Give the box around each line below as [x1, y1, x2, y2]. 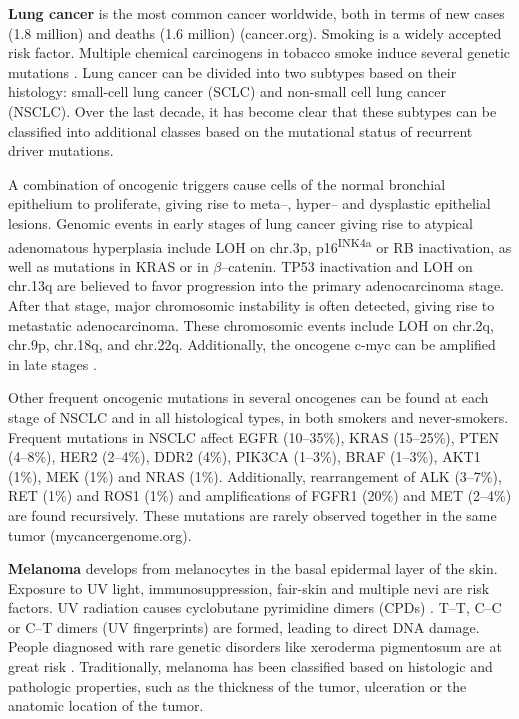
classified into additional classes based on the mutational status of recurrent [8, 120, 473, 141]
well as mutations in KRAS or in [8, 255, 209, 276]
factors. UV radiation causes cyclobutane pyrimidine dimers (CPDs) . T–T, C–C [8, 597, 502, 618]
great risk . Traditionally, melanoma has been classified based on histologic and [8, 656, 493, 677]
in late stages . [8, 353, 97, 374]
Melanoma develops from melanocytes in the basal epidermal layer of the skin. [8, 558, 498, 579]
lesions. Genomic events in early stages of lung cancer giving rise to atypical [8, 212, 473, 233]
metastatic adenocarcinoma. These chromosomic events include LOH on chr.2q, [8, 314, 494, 335]
